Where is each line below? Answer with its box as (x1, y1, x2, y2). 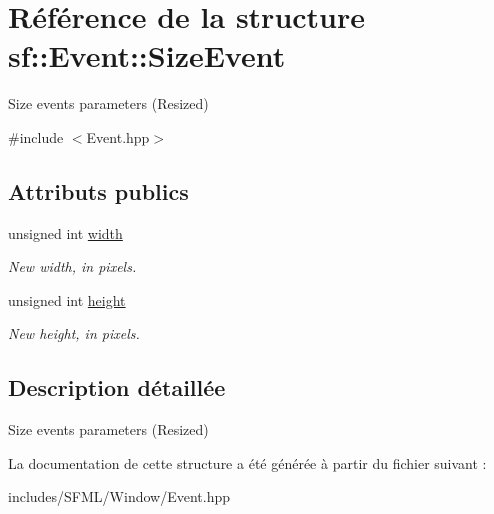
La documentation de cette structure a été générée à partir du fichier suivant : (8, 452, 487, 473)
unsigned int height (8, 289, 126, 310)
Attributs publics (8, 175, 189, 206)
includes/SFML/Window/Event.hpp (8, 486, 230, 507)
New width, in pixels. (8, 256, 137, 277)
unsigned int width (8, 222, 123, 243)
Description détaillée (8, 372, 226, 403)
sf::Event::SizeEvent (8, 35, 286, 76)
